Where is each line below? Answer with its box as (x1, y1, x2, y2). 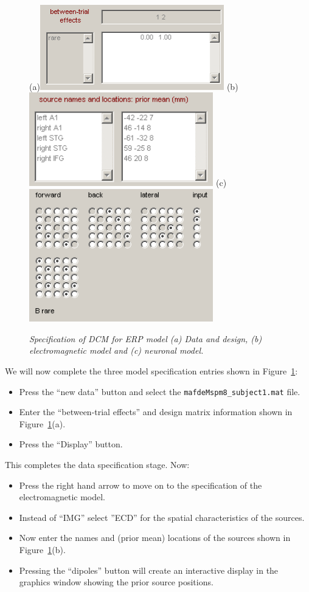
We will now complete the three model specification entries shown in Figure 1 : (5, 365, 298, 377)
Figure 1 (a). (19, 417, 66, 430)
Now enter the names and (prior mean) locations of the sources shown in (19, 531, 291, 544)
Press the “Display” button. (19, 438, 123, 450)
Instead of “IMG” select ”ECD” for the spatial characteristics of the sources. (19, 511, 305, 523)
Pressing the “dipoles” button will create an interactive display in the (19, 563, 279, 576)
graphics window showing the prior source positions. (19, 576, 214, 588)
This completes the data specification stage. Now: (5, 458, 190, 471)
